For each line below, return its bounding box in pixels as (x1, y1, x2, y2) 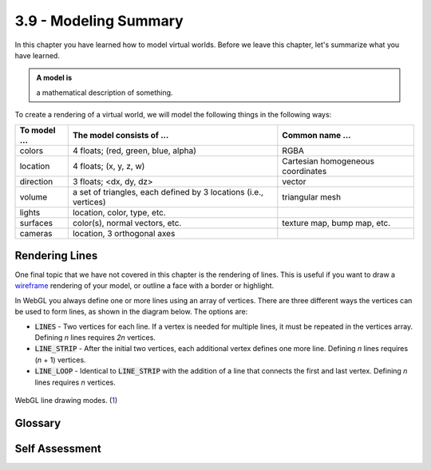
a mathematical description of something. (36, 88, 173, 97)
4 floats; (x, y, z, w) (72, 160, 145, 172)
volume (19, 192, 48, 203)
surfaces (19, 217, 53, 228)
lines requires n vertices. (34, 377, 116, 387)
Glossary (14, 416, 61, 430)
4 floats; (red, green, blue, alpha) (72, 144, 197, 156)
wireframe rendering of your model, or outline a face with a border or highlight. (14, 281, 275, 290)
